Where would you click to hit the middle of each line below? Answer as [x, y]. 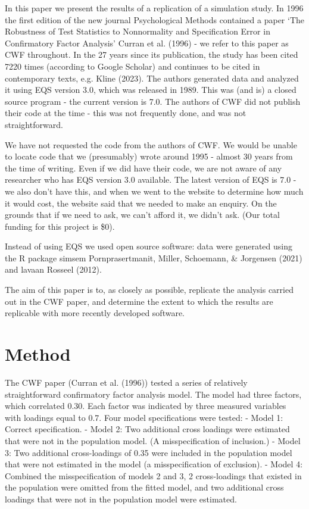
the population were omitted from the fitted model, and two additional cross [144, 487]
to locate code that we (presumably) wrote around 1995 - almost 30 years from [149, 156]
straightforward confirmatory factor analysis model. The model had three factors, [153, 394]
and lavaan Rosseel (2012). [53, 269]
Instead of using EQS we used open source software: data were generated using [149, 246]
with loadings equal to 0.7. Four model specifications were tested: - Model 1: [144, 417]
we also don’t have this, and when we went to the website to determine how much [154, 191]
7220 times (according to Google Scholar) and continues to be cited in [132, 66]
